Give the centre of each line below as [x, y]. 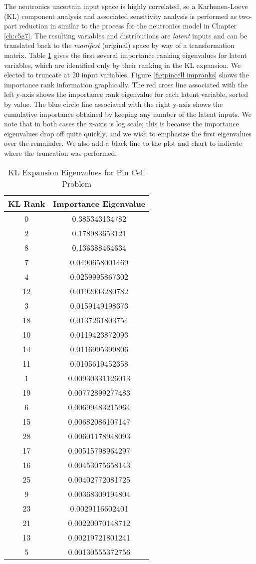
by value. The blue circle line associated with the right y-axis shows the [114, 104]
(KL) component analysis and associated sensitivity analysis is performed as [121, 16]
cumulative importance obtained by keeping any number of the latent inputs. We [128, 114]
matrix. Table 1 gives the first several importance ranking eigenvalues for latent [126, 55]
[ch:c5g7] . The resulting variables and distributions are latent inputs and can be [126, 35]
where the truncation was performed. [61, 153]
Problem [77, 183]
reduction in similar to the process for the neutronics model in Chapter [128, 26]
